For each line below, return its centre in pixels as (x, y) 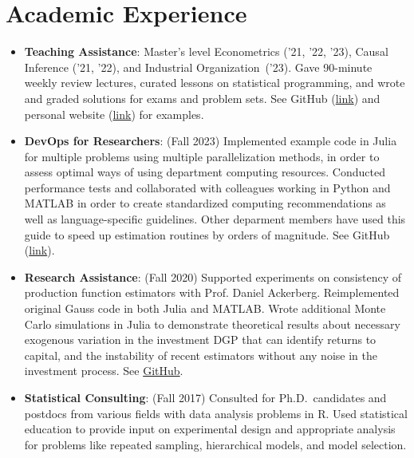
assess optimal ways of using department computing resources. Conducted (205, 172)
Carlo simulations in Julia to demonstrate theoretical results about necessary (212, 324)
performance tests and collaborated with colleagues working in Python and (207, 187)
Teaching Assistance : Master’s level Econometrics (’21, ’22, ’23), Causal (206, 51)
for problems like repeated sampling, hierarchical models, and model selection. (215, 444)
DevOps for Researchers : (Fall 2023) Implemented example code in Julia (211, 141)
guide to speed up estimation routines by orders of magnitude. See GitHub (207, 234)
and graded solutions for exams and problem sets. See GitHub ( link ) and (202, 98)
